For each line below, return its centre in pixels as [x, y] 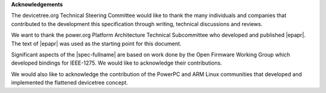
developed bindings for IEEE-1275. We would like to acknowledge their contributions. [117, 63]
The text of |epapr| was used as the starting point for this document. [96, 43]
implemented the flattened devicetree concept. [69, 83]
